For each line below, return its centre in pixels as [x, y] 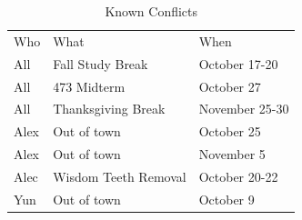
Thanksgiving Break [109, 109]
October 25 [230, 131]
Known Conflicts [151, 11]
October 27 [230, 86]
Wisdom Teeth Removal [120, 176]
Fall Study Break [101, 63]
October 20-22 [238, 176]
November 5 [232, 154]
